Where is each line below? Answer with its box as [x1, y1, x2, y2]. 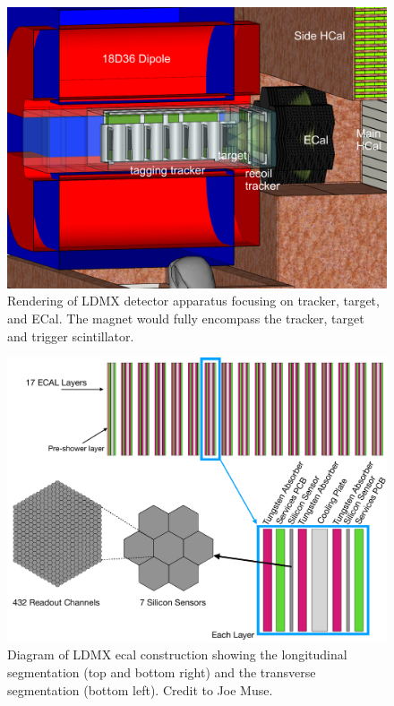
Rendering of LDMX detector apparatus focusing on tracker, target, [7, 291, 380, 310]
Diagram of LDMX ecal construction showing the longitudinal [7, 645, 347, 664]
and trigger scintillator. [7, 326, 134, 345]
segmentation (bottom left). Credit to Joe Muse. [7, 680, 273, 699]
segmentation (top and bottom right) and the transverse [7, 663, 316, 681]
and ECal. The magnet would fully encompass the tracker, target [7, 309, 364, 328]
